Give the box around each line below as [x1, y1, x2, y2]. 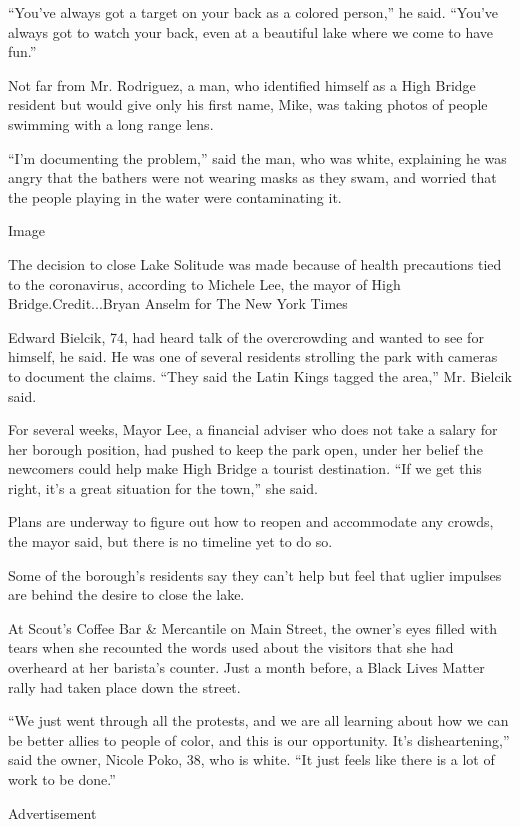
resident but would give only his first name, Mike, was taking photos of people [8, 94, 488, 115]
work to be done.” [8, 769, 116, 789]
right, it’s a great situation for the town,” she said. [8, 477, 318, 498]
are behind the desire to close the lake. [8, 584, 245, 605]
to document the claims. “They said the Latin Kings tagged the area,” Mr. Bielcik [8, 365, 512, 386]
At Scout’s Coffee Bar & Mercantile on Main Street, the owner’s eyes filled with [8, 617, 497, 638]
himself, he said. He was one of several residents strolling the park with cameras [8, 346, 498, 367]
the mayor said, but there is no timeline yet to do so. [8, 531, 333, 552]
